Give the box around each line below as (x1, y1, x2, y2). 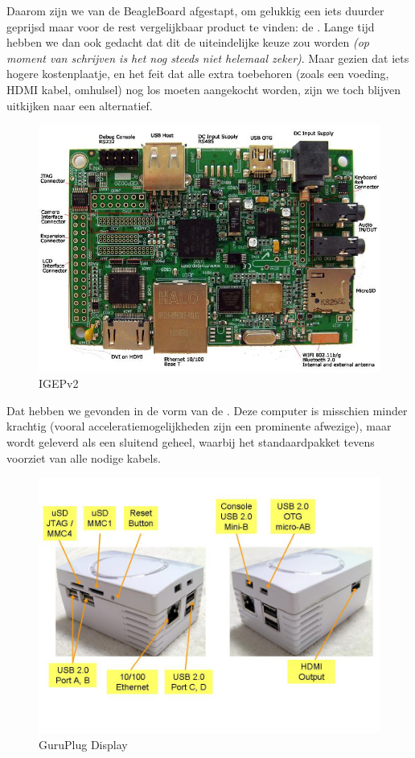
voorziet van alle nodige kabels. (6, 449, 161, 466)
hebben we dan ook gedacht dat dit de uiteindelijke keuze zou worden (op (6, 34, 369, 51)
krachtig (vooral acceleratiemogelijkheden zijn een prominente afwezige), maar (6, 418, 392, 435)
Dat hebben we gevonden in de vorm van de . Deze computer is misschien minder (6, 402, 408, 418)
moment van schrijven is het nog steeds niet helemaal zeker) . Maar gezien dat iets (6, 49, 409, 66)
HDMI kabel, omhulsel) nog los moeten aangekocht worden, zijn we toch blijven (6, 80, 401, 97)
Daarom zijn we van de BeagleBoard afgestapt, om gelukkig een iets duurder (6, 2, 384, 19)
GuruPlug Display (39, 735, 128, 752)
